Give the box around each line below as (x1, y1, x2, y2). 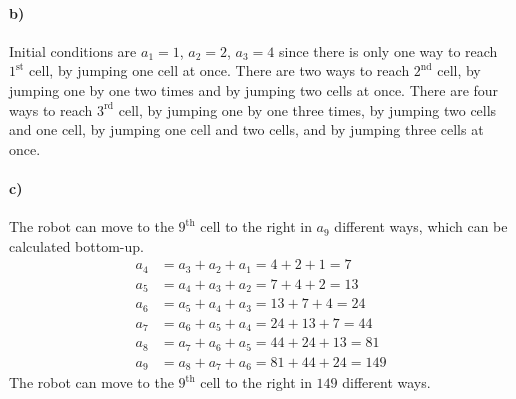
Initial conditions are (9, 40, 137, 61)
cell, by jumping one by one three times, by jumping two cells (118, 99, 497, 120)
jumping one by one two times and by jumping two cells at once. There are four (9, 79, 499, 100)
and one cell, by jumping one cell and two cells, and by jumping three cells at (9, 119, 484, 140)
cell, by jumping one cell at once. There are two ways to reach (29, 60, 410, 81)
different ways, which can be (334, 216, 508, 237)
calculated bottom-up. (9, 235, 144, 256)
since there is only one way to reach (279, 40, 498, 61)
